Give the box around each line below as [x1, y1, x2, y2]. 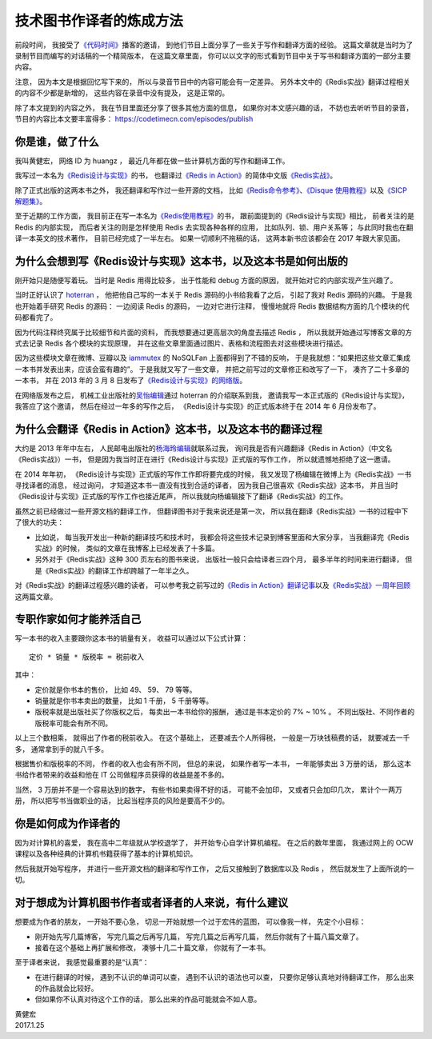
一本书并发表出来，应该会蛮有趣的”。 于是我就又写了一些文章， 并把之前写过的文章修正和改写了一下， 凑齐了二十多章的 [14, 364, 410, 374]
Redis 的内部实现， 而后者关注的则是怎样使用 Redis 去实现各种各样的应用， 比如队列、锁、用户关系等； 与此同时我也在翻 [14, 222, 414, 232]
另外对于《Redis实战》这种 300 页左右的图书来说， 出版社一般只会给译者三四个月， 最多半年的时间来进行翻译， [34, 554, 404, 564]
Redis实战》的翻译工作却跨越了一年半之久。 [48, 565, 194, 575]
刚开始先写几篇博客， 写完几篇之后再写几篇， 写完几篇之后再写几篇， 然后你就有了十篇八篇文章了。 [34, 932, 363, 941]
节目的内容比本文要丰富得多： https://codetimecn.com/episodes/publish [14, 114, 254, 123]
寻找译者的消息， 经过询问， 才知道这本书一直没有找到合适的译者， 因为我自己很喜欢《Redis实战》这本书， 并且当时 [14, 481, 399, 490]
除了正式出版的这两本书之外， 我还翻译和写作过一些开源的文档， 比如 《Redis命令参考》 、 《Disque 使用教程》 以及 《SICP [14, 185, 407, 195]
